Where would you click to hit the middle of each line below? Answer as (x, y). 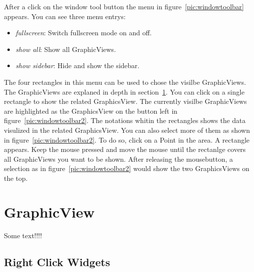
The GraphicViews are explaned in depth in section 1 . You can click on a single (124, 91)
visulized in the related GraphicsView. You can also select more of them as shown (127, 130)
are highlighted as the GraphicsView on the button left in (91, 111)
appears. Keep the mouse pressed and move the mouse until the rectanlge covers (125, 149)
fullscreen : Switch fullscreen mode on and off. (84, 33)
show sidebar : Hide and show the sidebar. (77, 65)
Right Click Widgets (57, 261)
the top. (16, 178)
